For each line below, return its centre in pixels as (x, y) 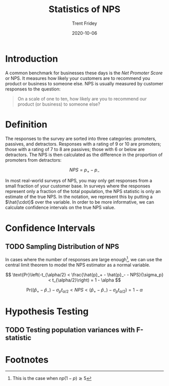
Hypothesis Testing (47, 311)
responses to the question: (33, 89)
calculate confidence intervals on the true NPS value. (60, 208)
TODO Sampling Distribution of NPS (62, 247)
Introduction (32, 59)
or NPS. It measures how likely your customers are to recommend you (78, 78)
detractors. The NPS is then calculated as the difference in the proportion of (84, 155)
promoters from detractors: (33, 160)
